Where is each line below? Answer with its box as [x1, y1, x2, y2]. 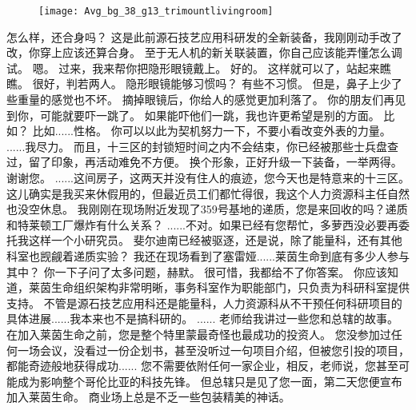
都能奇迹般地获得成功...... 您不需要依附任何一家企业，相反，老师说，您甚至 [6, 357, 399, 374]
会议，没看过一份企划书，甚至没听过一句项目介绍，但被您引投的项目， [39, 341, 410, 358]
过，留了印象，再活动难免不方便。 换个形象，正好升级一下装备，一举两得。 [6, 153, 402, 170]
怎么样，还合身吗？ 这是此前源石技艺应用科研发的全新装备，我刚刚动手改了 [6, 28, 402, 45]
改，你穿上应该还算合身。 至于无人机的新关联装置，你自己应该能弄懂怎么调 [6, 44, 402, 61]
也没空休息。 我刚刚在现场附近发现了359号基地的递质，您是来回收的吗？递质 [6, 201, 408, 217]
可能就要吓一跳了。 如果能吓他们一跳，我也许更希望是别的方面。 [39, 106, 380, 123]
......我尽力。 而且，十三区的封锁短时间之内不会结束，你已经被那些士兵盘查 [6, 137, 399, 154]
